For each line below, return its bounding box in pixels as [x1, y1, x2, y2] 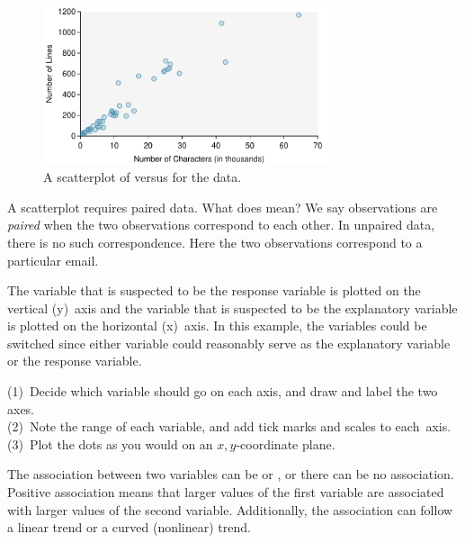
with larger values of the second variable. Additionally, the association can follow [7, 500, 453, 519]
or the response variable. [7, 351, 142, 370]
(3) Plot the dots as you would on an [7, 434, 213, 453]
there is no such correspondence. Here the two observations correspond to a [7, 232, 423, 251]
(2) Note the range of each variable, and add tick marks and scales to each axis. [7, 417, 452, 436]
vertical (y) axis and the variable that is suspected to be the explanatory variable [7, 298, 458, 317]
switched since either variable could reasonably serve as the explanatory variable [7, 333, 451, 352]
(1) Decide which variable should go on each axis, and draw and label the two [7, 382, 438, 401]
